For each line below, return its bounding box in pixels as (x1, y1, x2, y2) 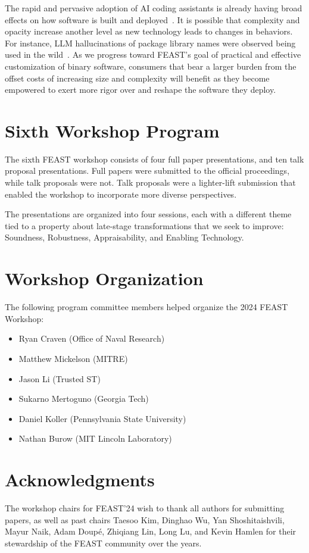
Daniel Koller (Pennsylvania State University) (18, 412, 186, 424)
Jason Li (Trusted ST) (18, 372, 101, 385)
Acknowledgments (5, 467, 155, 492)
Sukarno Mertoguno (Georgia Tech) (18, 392, 149, 405)
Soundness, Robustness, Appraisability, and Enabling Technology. (5, 231, 244, 243)
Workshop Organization (5, 266, 204, 290)
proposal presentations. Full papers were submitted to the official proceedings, (5, 164, 290, 177)
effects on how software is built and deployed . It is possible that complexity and (5, 13, 300, 26)
